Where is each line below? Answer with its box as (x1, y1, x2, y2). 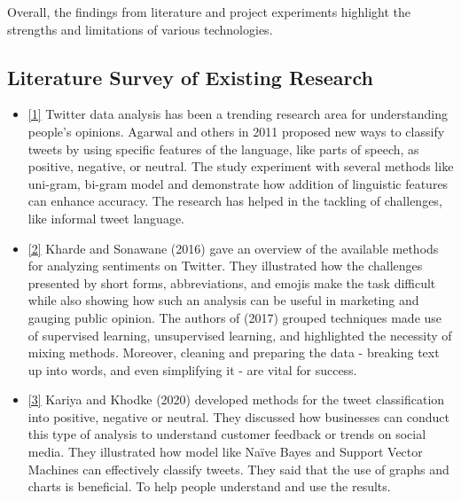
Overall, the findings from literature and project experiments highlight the (7, 3, 411, 20)
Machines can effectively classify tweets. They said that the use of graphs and (27, 459, 449, 478)
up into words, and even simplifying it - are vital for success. (27, 360, 357, 379)
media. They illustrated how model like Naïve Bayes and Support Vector (27, 442, 423, 461)
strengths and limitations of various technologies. (7, 20, 273, 38)
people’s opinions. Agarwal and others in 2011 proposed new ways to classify (27, 121, 445, 140)
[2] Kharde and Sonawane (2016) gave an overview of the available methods (27, 239, 439, 257)
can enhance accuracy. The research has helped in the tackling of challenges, (27, 192, 442, 210)
